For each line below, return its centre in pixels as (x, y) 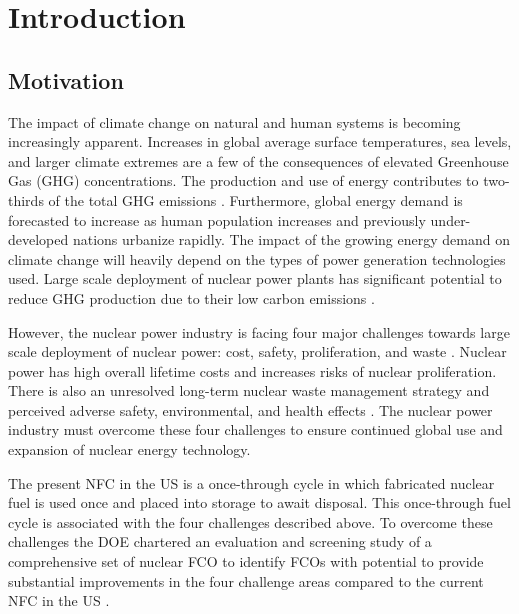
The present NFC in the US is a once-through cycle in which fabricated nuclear (251, 482)
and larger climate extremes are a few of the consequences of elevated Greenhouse (258, 160)
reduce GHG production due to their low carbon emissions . (191, 297)
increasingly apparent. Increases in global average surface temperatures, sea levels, (260, 141)
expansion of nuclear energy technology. (129, 449)
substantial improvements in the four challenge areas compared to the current (246, 580)
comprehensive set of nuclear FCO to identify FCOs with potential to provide (246, 561)
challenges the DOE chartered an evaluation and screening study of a (220, 541)
